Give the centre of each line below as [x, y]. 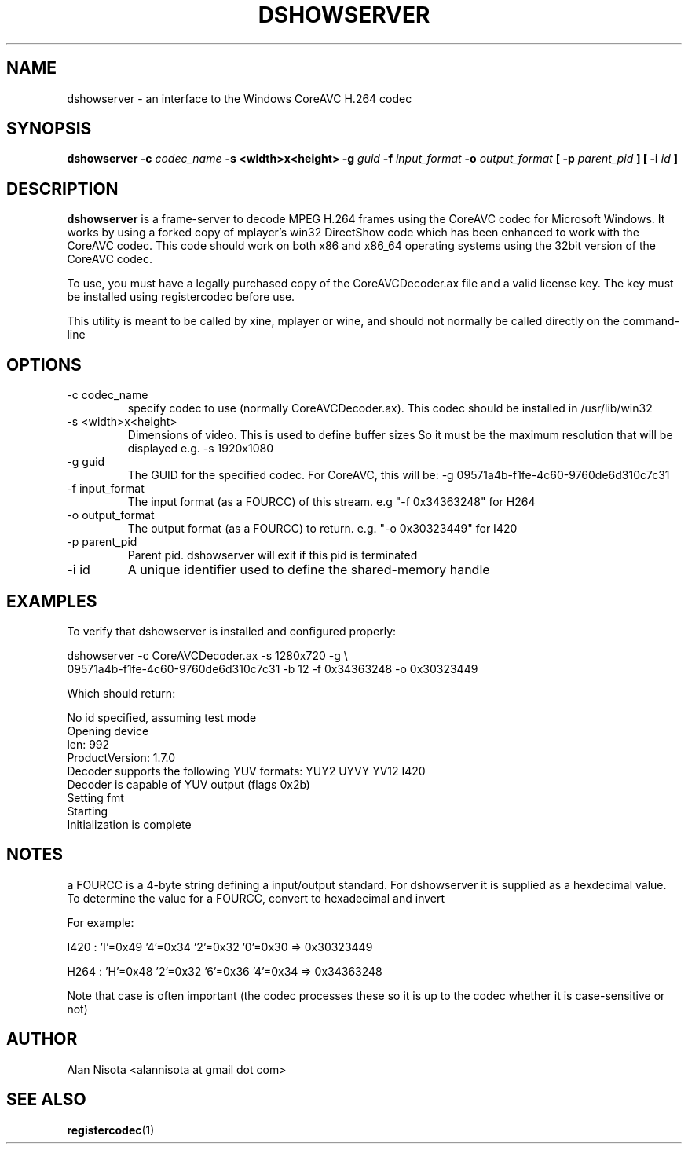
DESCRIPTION [62, 189]
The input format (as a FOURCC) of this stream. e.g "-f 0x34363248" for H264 [331, 502]
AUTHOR [42, 1039]
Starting [88, 811]
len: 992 [88, 744]
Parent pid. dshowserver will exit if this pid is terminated [273, 555]
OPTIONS [44, 364]
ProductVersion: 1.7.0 [121, 757]
